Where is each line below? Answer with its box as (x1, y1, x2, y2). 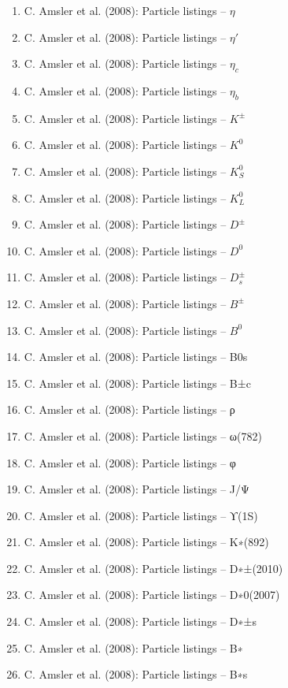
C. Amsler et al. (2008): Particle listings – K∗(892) (24, 534, 269, 550)
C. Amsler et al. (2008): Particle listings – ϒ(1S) (24, 507, 258, 523)
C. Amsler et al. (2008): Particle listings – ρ (24, 401, 235, 418)
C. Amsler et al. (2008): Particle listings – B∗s (24, 666, 248, 682)
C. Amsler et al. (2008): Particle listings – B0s (24, 348, 248, 365)
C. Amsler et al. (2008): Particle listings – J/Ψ (24, 481, 249, 497)
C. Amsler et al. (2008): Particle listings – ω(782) (24, 427, 262, 444)
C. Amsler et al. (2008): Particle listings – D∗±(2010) (24, 560, 283, 576)
